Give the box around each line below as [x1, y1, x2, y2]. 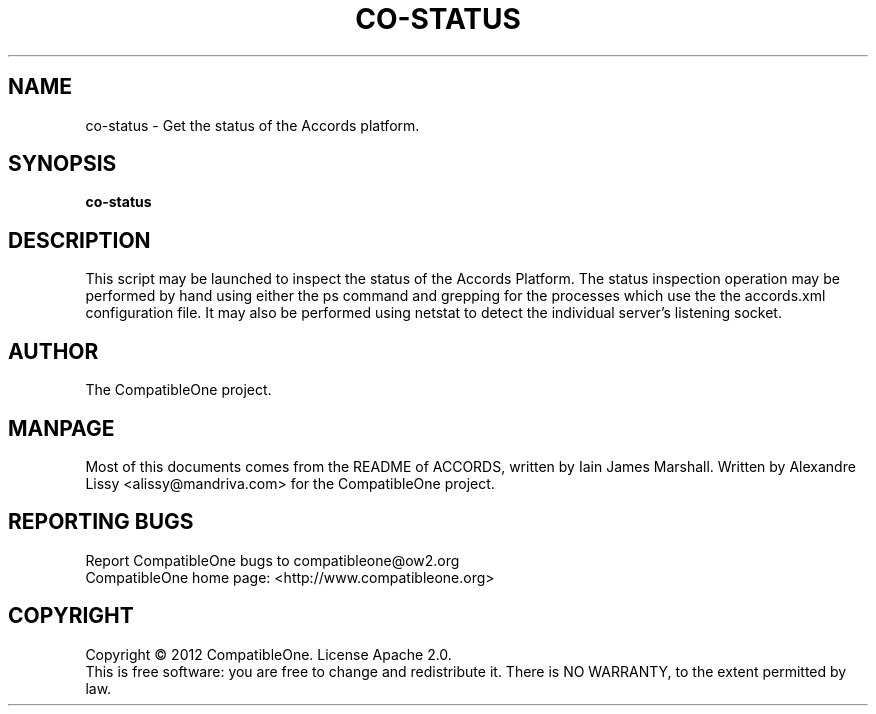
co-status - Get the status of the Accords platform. [85, 116, 420, 134]
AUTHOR [8, 338, 99, 364]
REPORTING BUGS [8, 509, 194, 535]
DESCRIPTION [8, 227, 151, 253]
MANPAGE [8, 415, 115, 441]
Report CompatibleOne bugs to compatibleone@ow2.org [85, 551, 460, 569]
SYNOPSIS [8, 151, 117, 177]
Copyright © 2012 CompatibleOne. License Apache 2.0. [85, 645, 452, 663]
